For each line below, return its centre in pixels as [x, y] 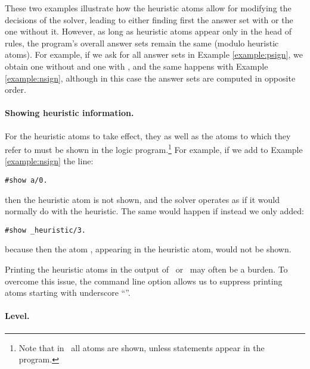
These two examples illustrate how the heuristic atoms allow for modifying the [148, 8]
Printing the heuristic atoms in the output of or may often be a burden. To [146, 269]
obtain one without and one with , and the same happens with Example [137, 66]
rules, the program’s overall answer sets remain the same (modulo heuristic [142, 43]
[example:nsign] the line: [49, 161]
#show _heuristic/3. [46, 230]
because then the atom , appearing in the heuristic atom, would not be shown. [148, 249]
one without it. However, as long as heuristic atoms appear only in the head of [148, 31]
